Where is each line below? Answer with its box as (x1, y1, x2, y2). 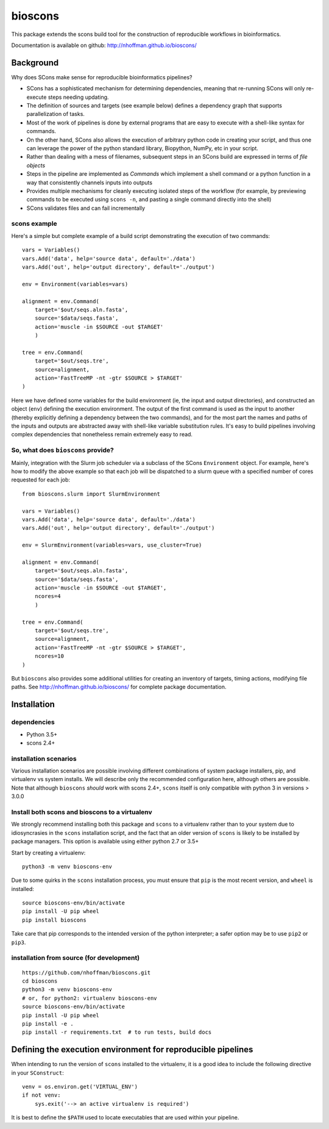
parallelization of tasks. (26, 110, 85, 118)
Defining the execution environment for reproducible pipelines (11, 1044, 253, 1055)
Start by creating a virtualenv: (11, 849, 86, 856)
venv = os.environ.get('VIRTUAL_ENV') (22, 1083, 138, 1091)
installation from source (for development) (11, 954, 140, 962)
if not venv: (22, 1092, 61, 1098)
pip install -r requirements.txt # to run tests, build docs (22, 1029, 212, 1036)
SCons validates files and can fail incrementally (26, 204, 146, 212)
